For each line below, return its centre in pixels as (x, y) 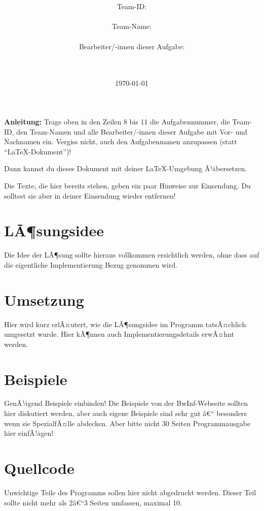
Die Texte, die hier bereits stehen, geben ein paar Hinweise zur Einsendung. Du (127, 185)
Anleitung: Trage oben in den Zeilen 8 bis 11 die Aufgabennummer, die (117, 121)
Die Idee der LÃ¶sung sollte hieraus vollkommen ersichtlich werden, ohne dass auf (132, 255)
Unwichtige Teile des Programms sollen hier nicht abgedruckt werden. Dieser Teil (130, 492)
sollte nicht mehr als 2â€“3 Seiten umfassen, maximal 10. (93, 502)
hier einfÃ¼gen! (29, 433)
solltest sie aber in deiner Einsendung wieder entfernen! (90, 195)
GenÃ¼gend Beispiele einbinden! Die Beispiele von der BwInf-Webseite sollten (126, 403)
